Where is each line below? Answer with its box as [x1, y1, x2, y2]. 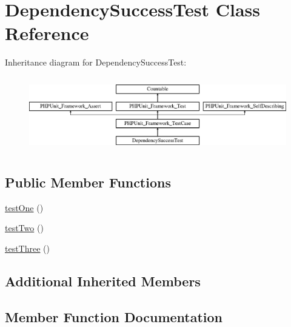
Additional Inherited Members [5, 271, 201, 290]
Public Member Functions [5, 172, 171, 191]
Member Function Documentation [5, 307, 223, 326]
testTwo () [5, 221, 44, 234]
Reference [5, 21, 89, 46]
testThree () [5, 241, 50, 254]
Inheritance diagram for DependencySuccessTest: [5, 56, 187, 69]
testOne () [5, 201, 44, 214]
